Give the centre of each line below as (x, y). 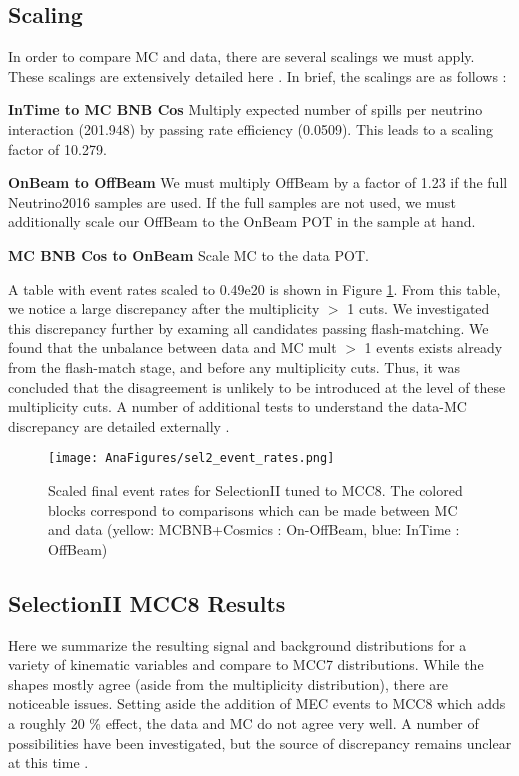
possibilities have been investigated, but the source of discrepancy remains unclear (260, 742)
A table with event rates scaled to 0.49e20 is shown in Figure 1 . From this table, (254, 288)
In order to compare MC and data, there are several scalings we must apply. (241, 56)
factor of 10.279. (57, 148)
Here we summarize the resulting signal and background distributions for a (237, 644)
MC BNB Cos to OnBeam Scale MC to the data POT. (188, 254)
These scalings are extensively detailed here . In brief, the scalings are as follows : (257, 75)
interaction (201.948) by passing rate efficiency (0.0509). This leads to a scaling (250, 128)
